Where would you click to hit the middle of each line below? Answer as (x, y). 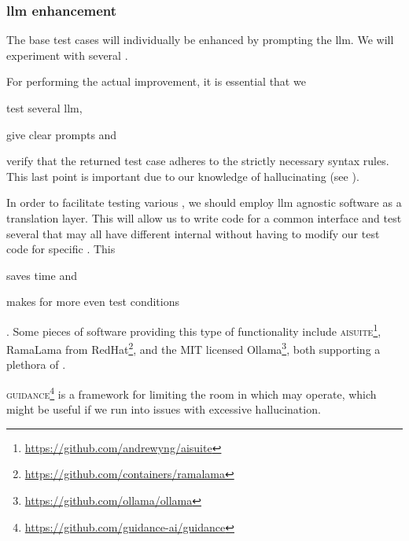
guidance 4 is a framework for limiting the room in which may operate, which (192, 393)
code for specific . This (61, 249)
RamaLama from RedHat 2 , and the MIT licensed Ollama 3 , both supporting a (193, 348)
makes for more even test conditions (93, 302)
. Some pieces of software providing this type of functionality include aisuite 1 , (194, 329)
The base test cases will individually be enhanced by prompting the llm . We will (200, 40)
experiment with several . (67, 55)
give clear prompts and (62, 134)
